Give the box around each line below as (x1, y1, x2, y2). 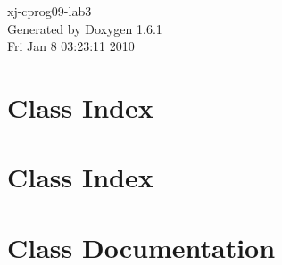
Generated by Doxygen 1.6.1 (7, 19, 162, 37)
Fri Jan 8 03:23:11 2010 (7, 37, 135, 55)
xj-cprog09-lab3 (7, 2, 92, 20)
